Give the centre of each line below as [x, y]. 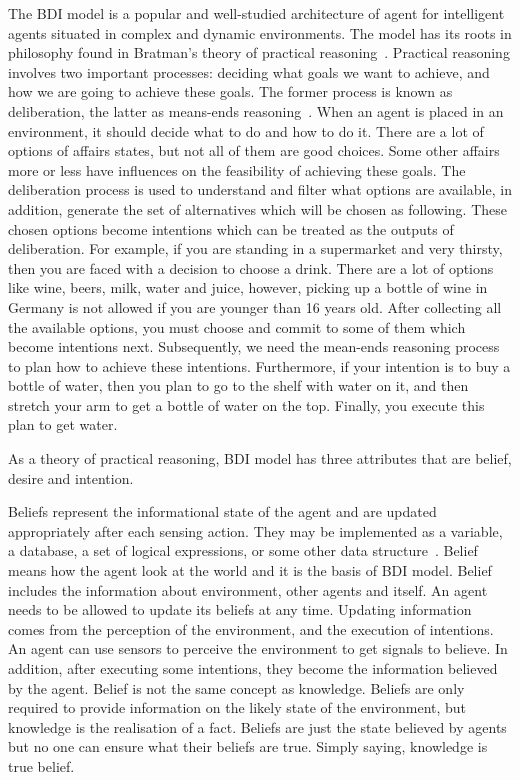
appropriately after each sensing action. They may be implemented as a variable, [255, 530]
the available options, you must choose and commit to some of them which [237, 326]
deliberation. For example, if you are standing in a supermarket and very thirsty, [255, 248]
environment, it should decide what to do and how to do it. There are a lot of [246, 130]
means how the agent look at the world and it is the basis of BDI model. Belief [250, 570]
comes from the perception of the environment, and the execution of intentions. [251, 628]
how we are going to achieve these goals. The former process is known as [230, 91]
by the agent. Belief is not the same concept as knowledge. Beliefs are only [236, 687]
